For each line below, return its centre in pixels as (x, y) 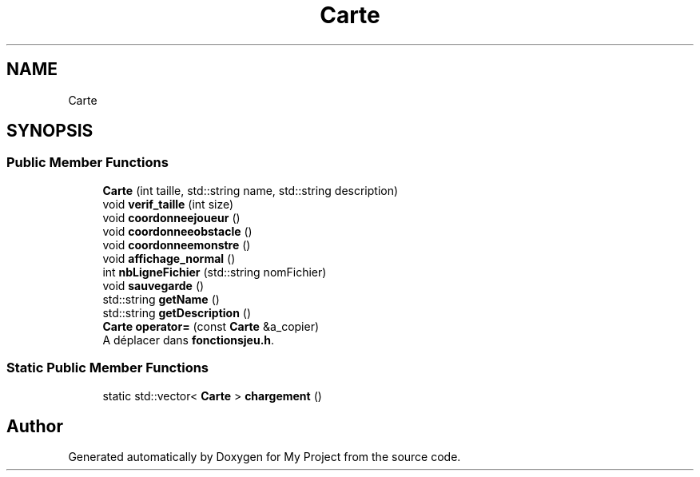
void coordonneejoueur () (171, 217)
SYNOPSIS (50, 131)
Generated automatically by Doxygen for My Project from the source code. (264, 457)
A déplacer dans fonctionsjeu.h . (189, 340)
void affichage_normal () (169, 258)
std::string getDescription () (177, 312)
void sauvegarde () (153, 285)
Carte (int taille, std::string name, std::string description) (251, 190)
